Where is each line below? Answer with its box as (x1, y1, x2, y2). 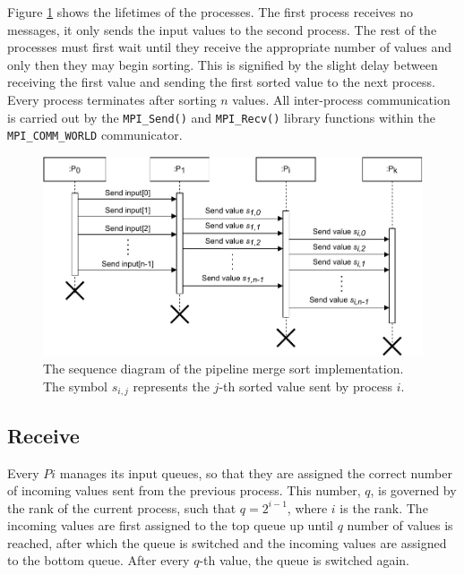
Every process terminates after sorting (7, 90, 217, 108)
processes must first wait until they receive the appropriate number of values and (7, 38, 452, 56)
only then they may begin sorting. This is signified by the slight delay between (7, 55, 438, 73)
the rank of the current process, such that (7, 498, 236, 517)
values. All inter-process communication (232, 90, 451, 108)
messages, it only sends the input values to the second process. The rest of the (7, 20, 437, 39)
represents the (133, 376, 210, 395)
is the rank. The (339, 498, 428, 517)
